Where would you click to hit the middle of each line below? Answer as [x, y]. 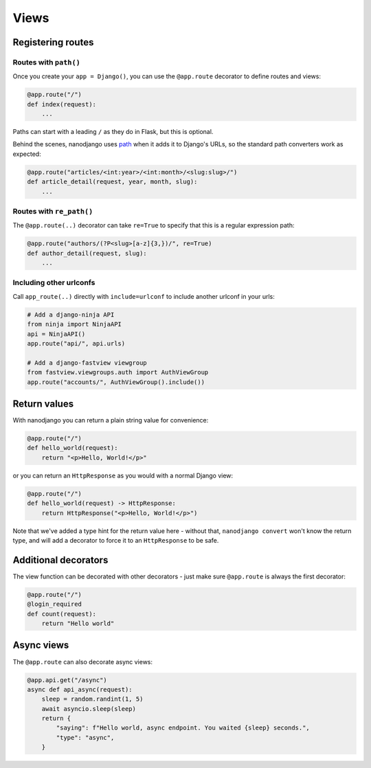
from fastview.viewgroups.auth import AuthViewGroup [118, 372]
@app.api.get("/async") [67, 680]
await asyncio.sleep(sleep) [89, 709]
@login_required [55, 604]
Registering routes [53, 42]
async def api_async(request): [80, 689]
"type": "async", [85, 737]
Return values [43, 404]
